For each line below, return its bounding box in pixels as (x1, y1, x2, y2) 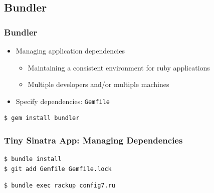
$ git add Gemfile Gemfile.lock (4, 165, 112, 172)
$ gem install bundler (4, 114, 80, 122)
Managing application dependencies (16, 45, 125, 55)
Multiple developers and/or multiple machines (28, 79, 169, 89)
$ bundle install (4, 155, 62, 163)
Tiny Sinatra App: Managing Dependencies (4, 133, 183, 146)
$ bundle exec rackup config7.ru (4, 182, 115, 189)
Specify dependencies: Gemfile (16, 95, 110, 106)
